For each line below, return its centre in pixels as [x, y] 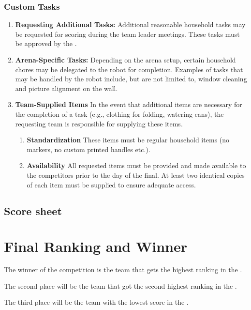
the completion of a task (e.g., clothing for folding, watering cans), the [119, 114]
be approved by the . [46, 43]
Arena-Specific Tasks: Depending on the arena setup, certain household [125, 60]
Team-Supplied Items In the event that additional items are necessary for [129, 104]
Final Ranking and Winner [96, 246]
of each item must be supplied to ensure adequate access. [111, 184]
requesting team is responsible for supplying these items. [99, 123]
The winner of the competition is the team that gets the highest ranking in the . [123, 270]
